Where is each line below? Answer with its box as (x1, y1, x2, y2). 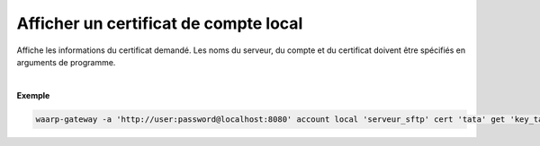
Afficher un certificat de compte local (16, 13, 303, 33)
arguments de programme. (16, 56, 116, 67)
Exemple (16, 90, 50, 100)
